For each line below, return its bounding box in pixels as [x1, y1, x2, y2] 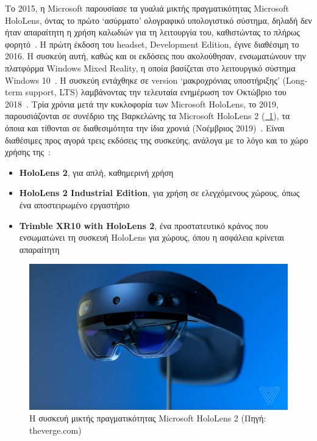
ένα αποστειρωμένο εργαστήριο [19, 198, 130, 211]
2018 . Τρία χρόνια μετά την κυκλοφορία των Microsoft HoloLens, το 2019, [5, 97, 279, 110]
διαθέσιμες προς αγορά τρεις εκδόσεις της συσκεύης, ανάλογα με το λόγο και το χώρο [5, 133, 308, 146]
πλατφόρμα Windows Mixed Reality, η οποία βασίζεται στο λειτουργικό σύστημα [5, 61, 296, 74]
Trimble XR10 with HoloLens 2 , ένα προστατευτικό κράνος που [19, 219, 268, 231]
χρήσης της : [5, 145, 51, 158]
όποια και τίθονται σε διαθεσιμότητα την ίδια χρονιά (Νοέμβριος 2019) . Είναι [5, 121, 285, 134]
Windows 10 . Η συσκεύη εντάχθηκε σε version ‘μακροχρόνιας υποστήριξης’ [5, 73, 280, 86]
